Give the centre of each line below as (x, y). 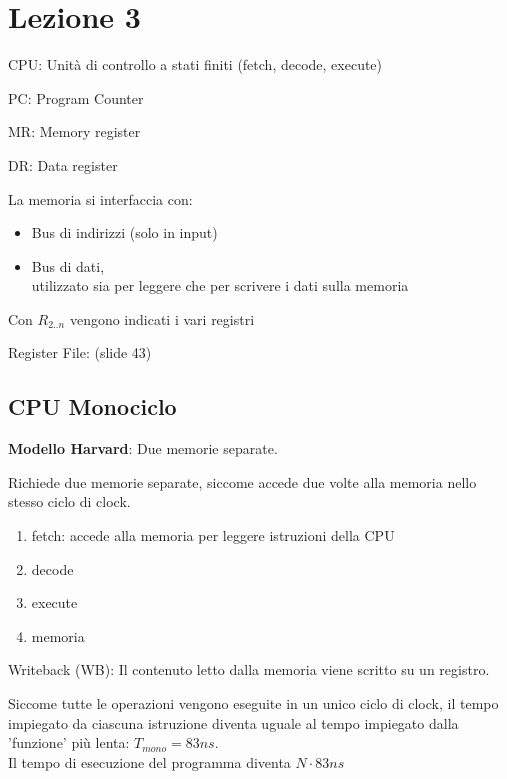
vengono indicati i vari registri (162, 318)
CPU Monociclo (92, 406)
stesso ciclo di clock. (69, 501)
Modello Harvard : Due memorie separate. (143, 448)
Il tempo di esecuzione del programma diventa (149, 761)
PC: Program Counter (76, 97)
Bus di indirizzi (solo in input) (124, 232)
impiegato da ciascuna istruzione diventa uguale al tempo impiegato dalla (233, 722)
